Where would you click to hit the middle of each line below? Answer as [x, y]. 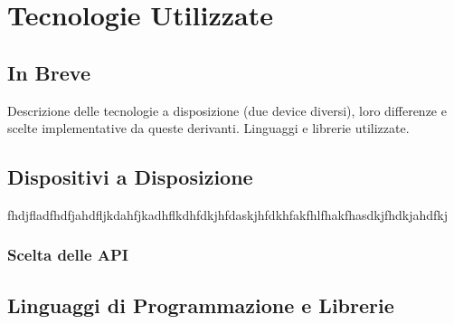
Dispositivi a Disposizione [130, 177]
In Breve [49, 72]
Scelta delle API [68, 255]
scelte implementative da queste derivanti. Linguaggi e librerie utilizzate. [208, 128]
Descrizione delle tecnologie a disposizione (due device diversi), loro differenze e [227, 110]
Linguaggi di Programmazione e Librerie [201, 305]
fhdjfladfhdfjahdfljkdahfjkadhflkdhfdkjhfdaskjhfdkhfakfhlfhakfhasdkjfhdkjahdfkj [228, 214]
